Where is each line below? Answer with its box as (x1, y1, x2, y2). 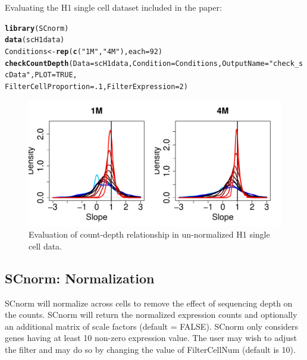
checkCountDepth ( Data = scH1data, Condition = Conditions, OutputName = (5, 59, 269, 68)
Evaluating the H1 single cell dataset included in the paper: (5, 1, 222, 13)
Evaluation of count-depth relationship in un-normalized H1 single (29, 228, 270, 241)
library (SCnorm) (5, 24, 69, 33)
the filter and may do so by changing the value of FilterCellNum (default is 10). (5, 343, 296, 355)
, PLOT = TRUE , (30, 71, 77, 80)
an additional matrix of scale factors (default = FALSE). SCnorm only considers (5, 320, 299, 332)
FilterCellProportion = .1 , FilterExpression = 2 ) (5, 82, 188, 91)
